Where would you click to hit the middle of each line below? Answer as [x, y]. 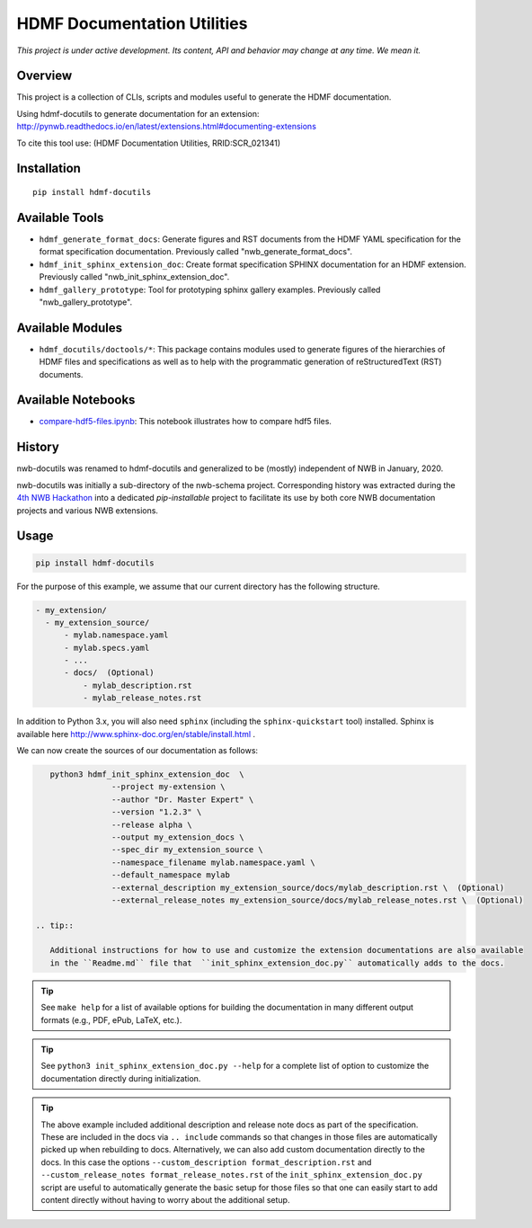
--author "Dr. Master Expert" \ [182, 799]
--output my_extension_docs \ [177, 837]
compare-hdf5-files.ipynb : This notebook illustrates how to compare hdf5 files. [186, 422]
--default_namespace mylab [171, 875]
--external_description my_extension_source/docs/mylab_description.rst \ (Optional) [308, 887]
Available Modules [70, 328]
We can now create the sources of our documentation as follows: [137, 751]
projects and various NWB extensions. [88, 510]
